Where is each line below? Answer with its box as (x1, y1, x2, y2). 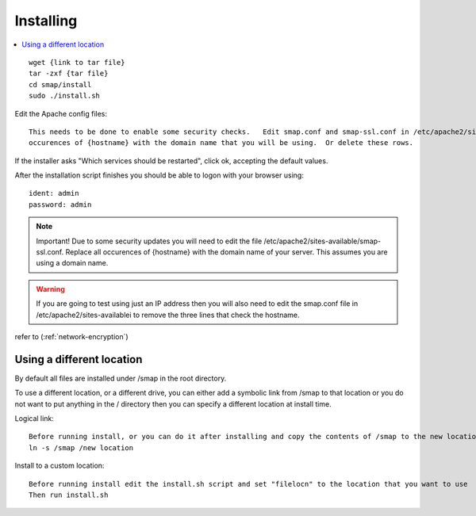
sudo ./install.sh (29, 91, 101, 101)
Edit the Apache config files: (14, 109, 107, 118)
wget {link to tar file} (29, 58, 125, 67)
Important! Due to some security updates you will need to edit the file (36, 236, 263, 246)
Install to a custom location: (14, 461, 105, 471)
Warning (36, 284, 65, 293)
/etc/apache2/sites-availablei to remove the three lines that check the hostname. (36, 310, 300, 319)
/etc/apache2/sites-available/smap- (263, 236, 382, 246)
